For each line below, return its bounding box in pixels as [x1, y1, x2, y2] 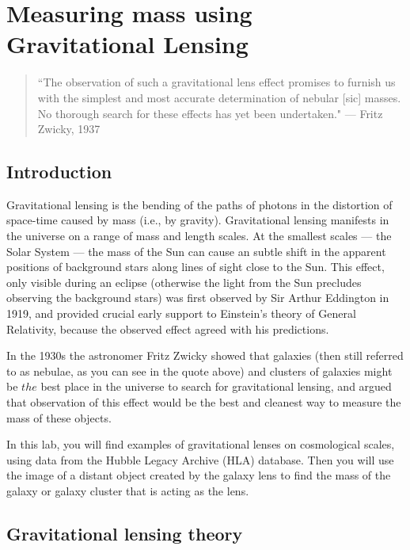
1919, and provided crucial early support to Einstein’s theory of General [6, 305, 356, 322]
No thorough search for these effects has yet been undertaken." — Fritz [37, 105, 383, 121]
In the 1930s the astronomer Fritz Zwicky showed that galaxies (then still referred [6, 347, 404, 364]
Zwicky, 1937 [37, 120, 101, 137]
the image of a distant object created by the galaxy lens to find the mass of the [6, 467, 391, 483]
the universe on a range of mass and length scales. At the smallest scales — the [6, 227, 392, 244]
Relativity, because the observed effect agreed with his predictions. [6, 320, 329, 337]
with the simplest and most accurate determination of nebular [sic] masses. [37, 89, 401, 105]
